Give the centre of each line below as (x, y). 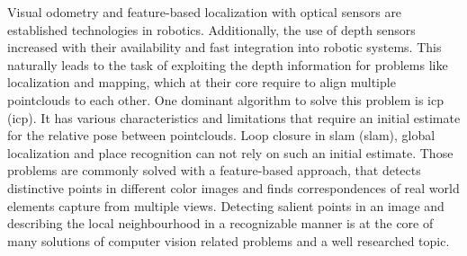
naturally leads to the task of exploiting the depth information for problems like (228, 64)
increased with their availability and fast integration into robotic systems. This (225, 47)
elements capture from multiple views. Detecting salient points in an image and (226, 205)
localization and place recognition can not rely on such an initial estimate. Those (230, 152)
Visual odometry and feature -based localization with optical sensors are (205, 12)
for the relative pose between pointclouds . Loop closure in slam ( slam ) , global (221, 135)
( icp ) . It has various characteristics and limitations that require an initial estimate (234, 117)
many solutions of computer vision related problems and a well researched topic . (229, 240)
